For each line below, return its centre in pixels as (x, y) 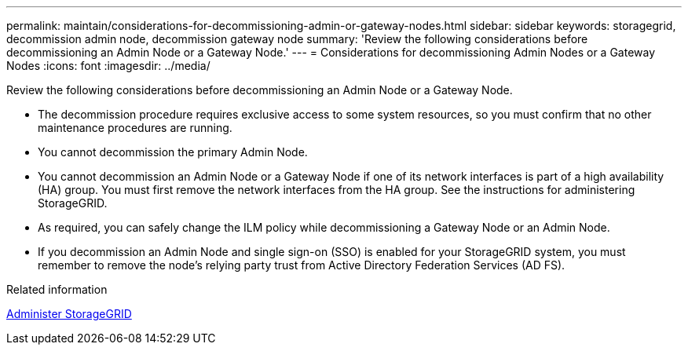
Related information (57, 289)
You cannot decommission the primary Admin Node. (173, 152)
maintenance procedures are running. (135, 128)
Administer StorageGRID (69, 314)
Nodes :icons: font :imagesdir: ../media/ (108, 66)
